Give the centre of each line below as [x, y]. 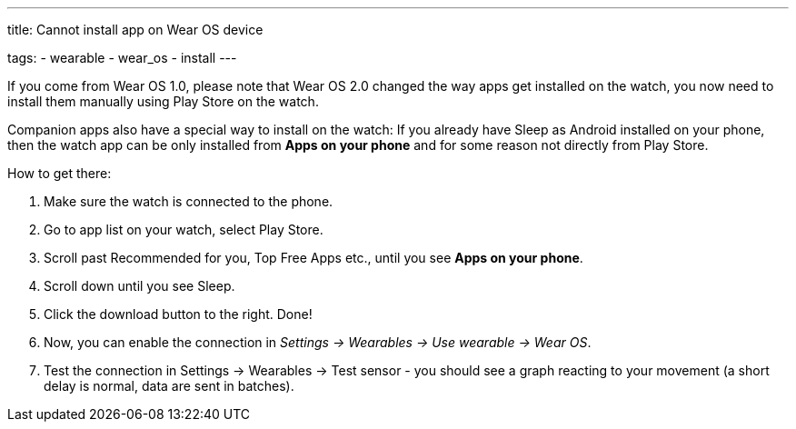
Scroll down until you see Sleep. [139, 286]
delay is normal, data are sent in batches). [169, 386]
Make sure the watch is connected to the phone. [189, 201]
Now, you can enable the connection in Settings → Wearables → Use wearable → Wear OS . [318, 342]
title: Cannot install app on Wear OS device [135, 30]
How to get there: [60, 173]
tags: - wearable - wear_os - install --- [122, 58]
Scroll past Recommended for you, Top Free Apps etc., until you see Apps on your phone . [313, 258]
